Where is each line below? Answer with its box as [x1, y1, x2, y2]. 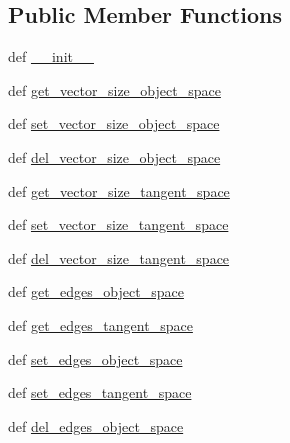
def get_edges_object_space [8, 281, 184, 302]
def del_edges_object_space [8, 415, 184, 436]
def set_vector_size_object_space [8, 113, 220, 134]
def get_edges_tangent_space [8, 314, 193, 335]
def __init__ [8, 46, 94, 67]
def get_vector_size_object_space [8, 79, 221, 100]
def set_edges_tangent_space [8, 382, 192, 403]
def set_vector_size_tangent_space [8, 214, 229, 235]
